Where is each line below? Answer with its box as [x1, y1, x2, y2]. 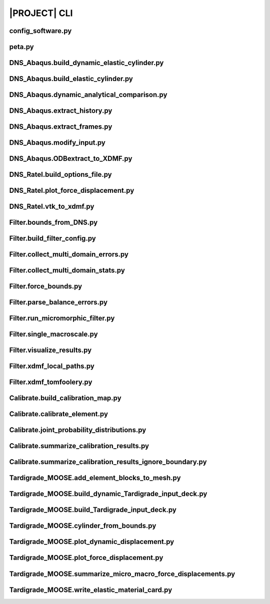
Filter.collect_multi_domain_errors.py [9, 250, 128, 259]
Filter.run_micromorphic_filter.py [9, 314, 115, 323]
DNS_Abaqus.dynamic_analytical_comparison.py [9, 91, 167, 99]
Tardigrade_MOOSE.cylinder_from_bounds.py [9, 521, 156, 530]
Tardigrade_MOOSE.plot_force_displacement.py [9, 553, 163, 562]
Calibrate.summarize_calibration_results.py [9, 442, 149, 450]
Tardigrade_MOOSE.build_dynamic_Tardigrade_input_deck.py [9, 490, 207, 498]
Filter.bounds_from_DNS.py [9, 218, 98, 227]
